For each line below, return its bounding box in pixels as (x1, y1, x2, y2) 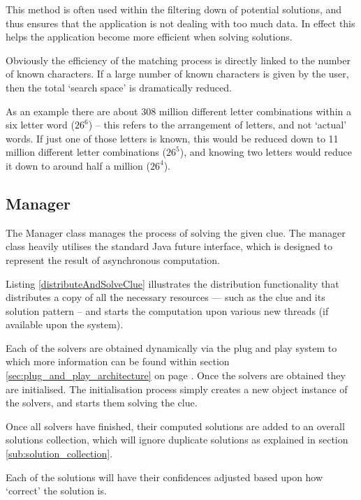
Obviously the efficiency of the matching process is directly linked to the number (6, 52, 351, 67)
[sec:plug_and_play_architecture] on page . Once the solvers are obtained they (6, 368, 346, 383)
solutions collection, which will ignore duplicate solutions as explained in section (6, 432, 348, 447)
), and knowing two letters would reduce (179, 145, 353, 159)
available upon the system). (6, 317, 124, 332)
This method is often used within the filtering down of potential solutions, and (6, 2, 342, 16)
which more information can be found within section (6, 354, 230, 369)
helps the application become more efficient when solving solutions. (6, 29, 293, 44)
